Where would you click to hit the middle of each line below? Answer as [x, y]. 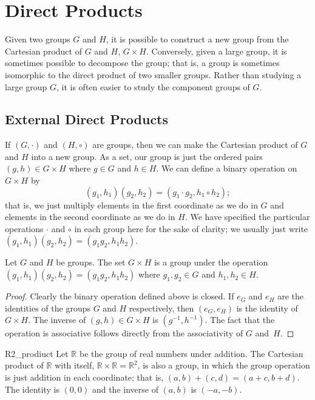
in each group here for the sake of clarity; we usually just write [191, 228]
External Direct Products [87, 119]
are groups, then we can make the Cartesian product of [195, 145]
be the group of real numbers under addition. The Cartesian [191, 353]
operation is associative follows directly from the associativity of [124, 333]
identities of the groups [48, 308]
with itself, [75, 365]
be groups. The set [91, 262]
